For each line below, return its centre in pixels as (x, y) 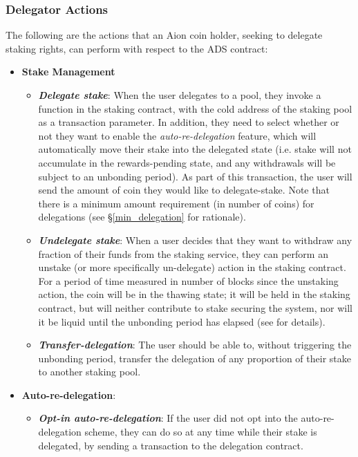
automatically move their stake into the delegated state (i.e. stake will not (195, 149)
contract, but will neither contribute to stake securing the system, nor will (195, 307)
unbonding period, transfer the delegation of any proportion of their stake (195, 358)
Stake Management (68, 72)
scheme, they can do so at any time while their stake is (201, 432)
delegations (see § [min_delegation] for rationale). (142, 217)
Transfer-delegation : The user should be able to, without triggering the (195, 345)
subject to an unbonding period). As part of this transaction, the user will (195, 176)
